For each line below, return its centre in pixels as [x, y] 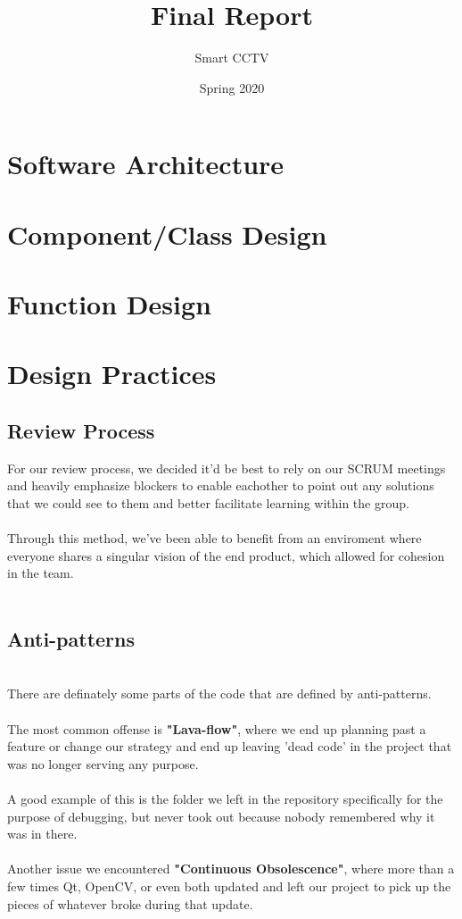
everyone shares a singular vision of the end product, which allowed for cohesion [226, 555]
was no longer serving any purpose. [103, 763]
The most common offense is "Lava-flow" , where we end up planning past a [217, 728]
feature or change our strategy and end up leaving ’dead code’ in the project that [230, 746]
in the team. [41, 573]
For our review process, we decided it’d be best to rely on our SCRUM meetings [227, 468]
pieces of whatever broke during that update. [130, 903]
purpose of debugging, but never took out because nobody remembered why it [221, 816]
